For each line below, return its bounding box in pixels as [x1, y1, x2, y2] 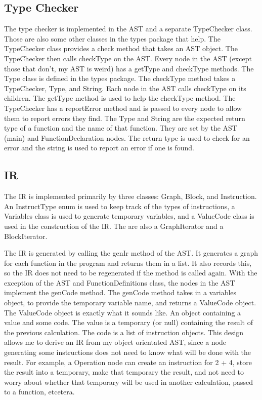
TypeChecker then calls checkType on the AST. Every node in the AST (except [4, 53, 252, 63]
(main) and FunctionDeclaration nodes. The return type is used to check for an [4, 132, 250, 143]
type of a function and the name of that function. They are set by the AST [4, 123, 237, 133]
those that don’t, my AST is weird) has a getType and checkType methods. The [4, 63, 254, 73]
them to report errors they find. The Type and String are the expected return [4, 112, 245, 123]
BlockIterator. [4, 230, 48, 241]
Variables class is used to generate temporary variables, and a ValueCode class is [4, 211, 254, 221]
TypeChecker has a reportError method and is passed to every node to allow [4, 102, 242, 113]
